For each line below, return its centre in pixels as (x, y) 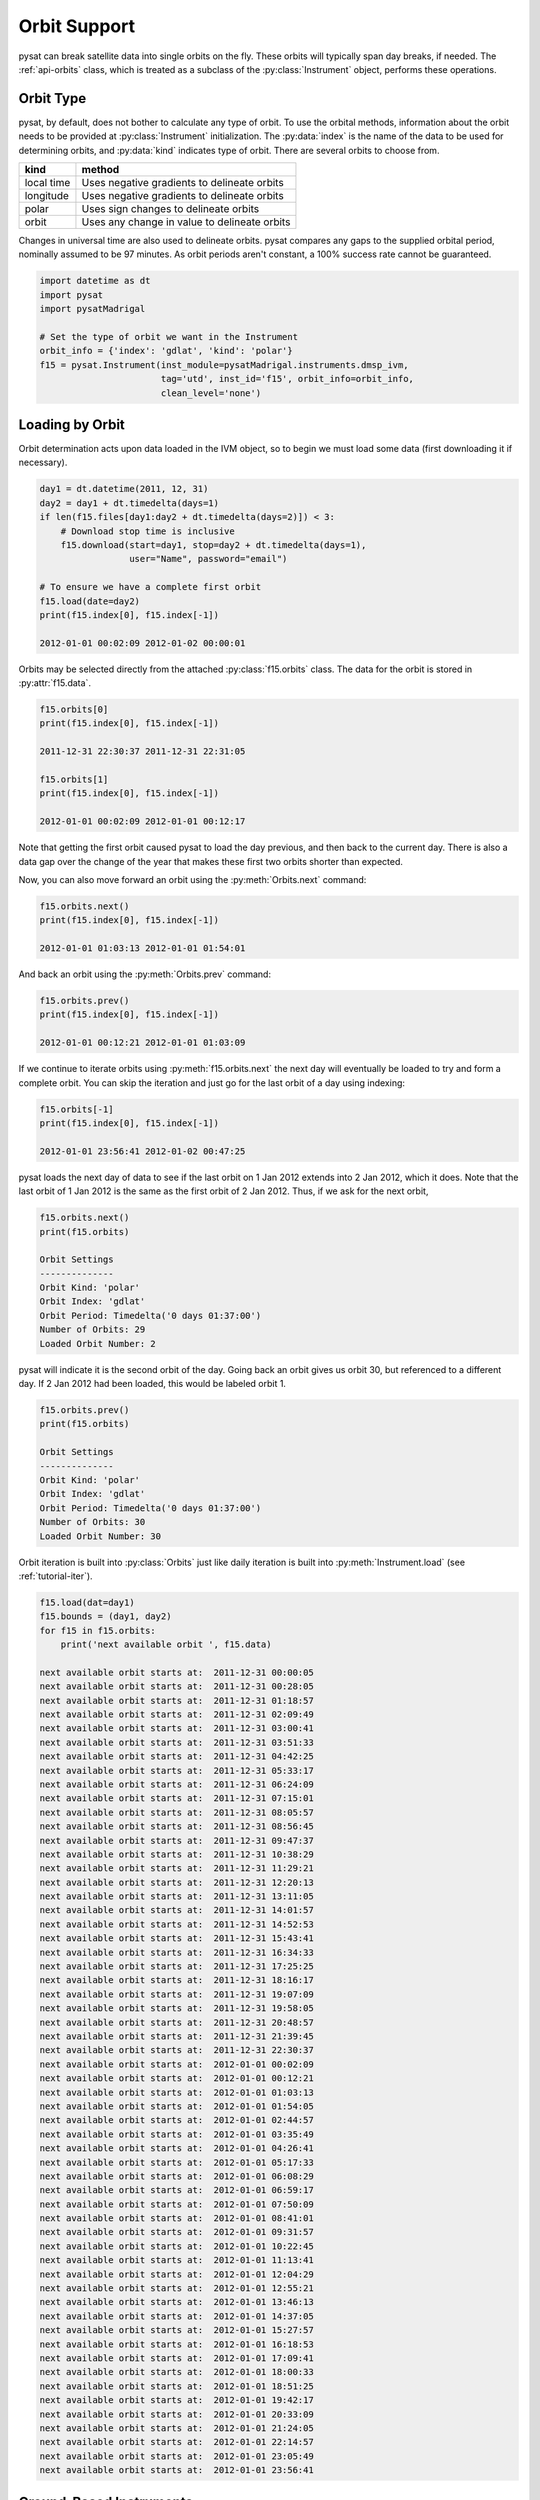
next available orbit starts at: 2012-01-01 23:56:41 (176, 2470)
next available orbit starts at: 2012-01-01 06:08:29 (176, 2176)
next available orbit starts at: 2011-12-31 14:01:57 (176, 1910)
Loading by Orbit (71, 424)
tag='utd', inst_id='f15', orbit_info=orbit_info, (287, 379)
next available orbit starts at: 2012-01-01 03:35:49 (176, 2134)
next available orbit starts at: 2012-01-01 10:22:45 (176, 2246)
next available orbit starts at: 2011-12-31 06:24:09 (176, 1784)
